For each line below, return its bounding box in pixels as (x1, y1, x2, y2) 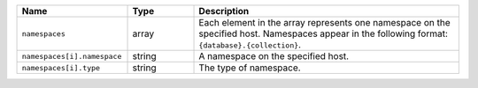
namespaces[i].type (21, 62, 101, 72)
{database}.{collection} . (198, 39, 301, 50)
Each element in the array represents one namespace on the (198, 17, 451, 28)
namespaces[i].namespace (21, 51, 122, 61)
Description (198, 5, 250, 17)
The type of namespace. (198, 62, 301, 74)
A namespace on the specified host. (198, 50, 350, 62)
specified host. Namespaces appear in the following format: (198, 27, 449, 40)
